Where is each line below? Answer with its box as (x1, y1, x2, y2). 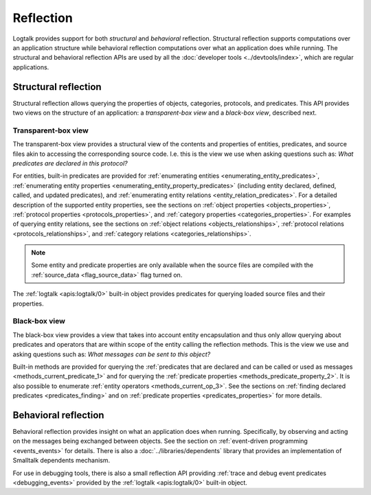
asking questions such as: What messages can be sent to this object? (12, 350, 211, 358)
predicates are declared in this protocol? (12, 159, 128, 168)
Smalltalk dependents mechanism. (12, 457, 111, 465)
